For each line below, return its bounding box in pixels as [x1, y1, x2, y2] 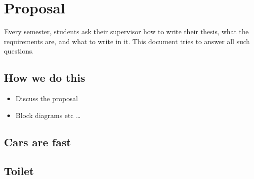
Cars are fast [4, 134, 71, 149]
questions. [4, 46, 34, 56]
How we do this [4, 70, 85, 85]
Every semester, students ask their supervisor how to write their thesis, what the [4, 26, 249, 37]
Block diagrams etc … [15, 110, 81, 120]
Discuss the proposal [15, 93, 78, 104]
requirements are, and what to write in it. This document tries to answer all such [4, 36, 250, 46]
